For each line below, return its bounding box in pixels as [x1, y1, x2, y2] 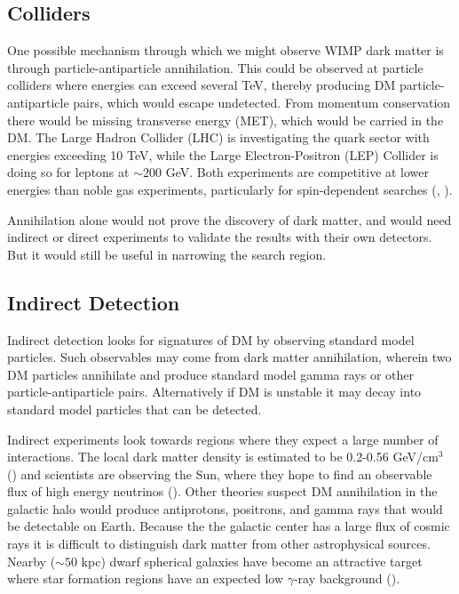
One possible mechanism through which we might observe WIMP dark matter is [7, 41, 444, 60]
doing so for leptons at [7, 163, 130, 181]
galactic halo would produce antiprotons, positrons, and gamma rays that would [7, 499, 443, 518]
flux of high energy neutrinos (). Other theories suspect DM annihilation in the [7, 482, 438, 501]
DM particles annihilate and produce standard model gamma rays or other [7, 365, 415, 383]
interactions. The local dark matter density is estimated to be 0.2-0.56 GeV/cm [7, 447, 439, 466]
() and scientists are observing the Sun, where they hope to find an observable [7, 464, 432, 483]
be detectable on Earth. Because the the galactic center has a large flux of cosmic [7, 517, 450, 535]
